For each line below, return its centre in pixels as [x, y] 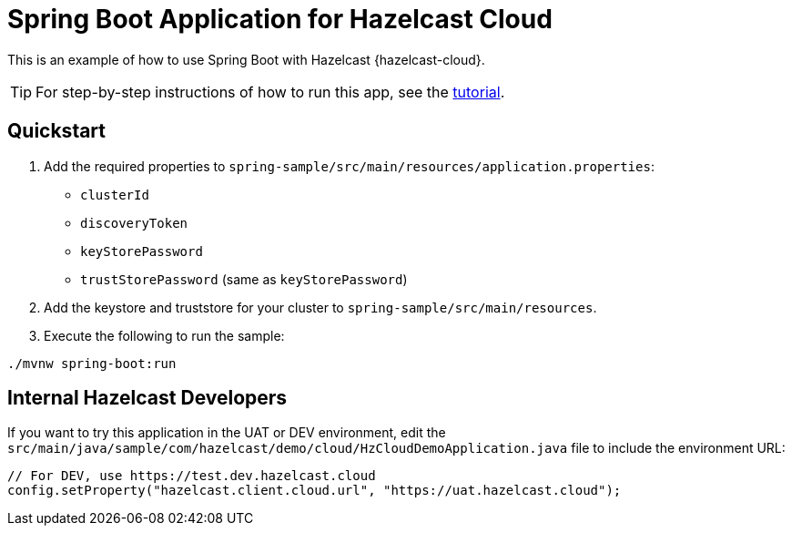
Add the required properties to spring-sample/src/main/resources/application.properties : [349, 166]
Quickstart [57, 131]
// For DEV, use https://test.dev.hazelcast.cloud [192, 476]
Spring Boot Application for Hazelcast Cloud [280, 19]
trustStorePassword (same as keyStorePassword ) [244, 279]
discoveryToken [134, 223]
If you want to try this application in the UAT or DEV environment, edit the [227, 433]
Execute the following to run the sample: [164, 335]
